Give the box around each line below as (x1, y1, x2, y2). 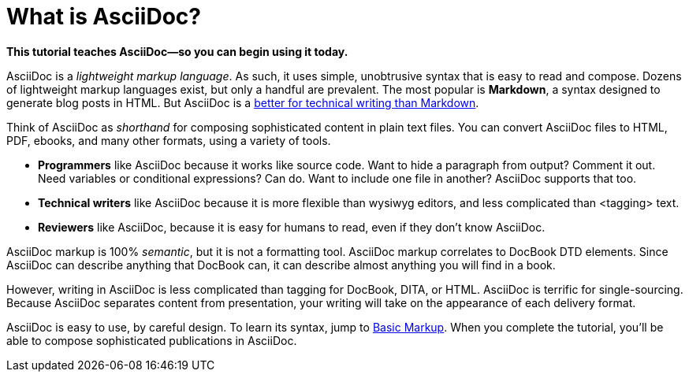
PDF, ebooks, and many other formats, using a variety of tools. (6, 133, 331, 147)
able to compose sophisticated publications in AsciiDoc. (6, 333, 297, 347)
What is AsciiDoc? (6, 3, 201, 30)
